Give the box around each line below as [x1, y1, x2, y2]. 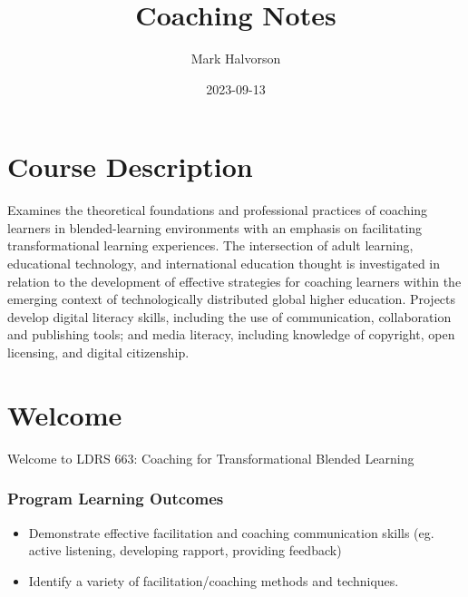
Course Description [7, 148, 253, 185]
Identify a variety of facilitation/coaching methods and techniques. [28, 571, 399, 590]
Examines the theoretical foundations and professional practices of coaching [7, 201, 428, 220]
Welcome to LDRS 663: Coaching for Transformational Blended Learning [7, 448, 414, 467]
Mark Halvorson [190, 49, 281, 68]
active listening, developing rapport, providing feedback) [28, 541, 342, 560]
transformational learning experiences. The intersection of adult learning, [7, 236, 414, 255]
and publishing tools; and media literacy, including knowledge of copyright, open [7, 325, 455, 344]
